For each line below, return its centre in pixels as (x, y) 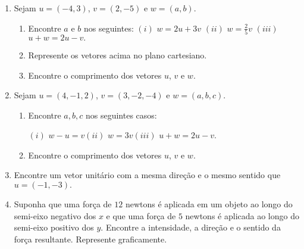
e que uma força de (141, 215)
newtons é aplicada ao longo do (242, 215)
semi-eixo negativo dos (55, 215)
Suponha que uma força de (63, 204)
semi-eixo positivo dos (54, 227)
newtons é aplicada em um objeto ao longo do (209, 204)
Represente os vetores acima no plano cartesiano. (117, 55)
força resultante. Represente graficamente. (90, 239)
